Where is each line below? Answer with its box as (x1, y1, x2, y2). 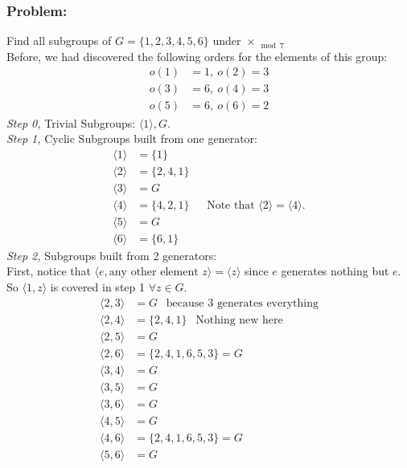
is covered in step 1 (50, 279, 145, 295)
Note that (207, 199, 255, 211)
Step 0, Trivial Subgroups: (6, 114, 136, 131)
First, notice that (6, 262, 91, 279)
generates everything (216, 297, 319, 309)
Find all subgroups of (6, 32, 112, 49)
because (166, 297, 204, 309)
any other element (109, 267, 199, 279)
